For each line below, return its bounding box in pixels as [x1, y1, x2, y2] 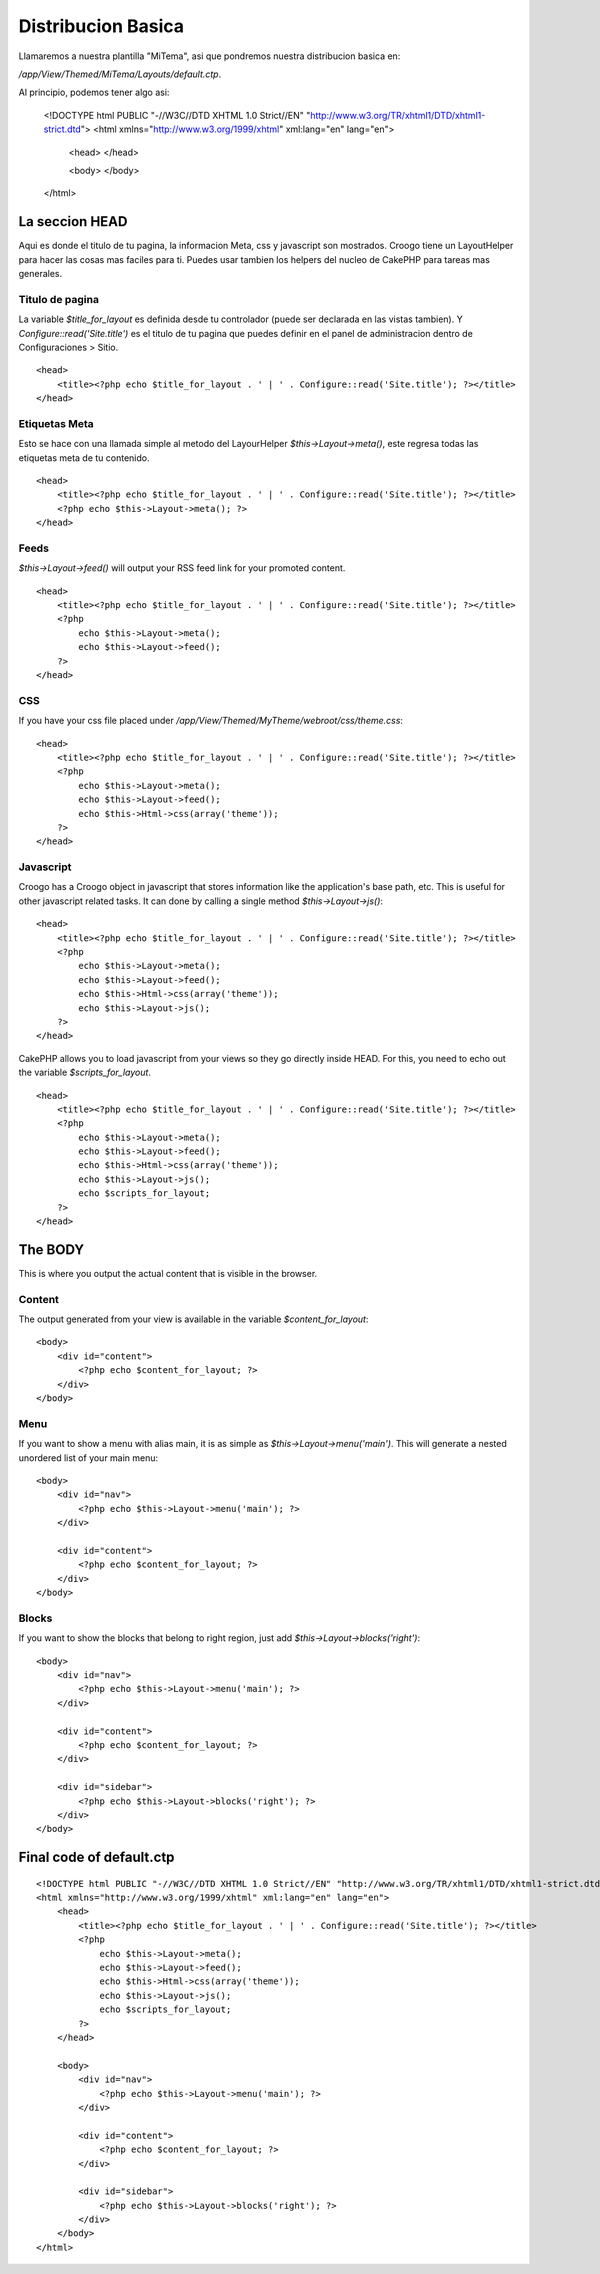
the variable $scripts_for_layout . [18, 1066, 152, 1079]
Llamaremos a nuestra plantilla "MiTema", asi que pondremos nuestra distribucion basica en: [18, 50, 401, 62]
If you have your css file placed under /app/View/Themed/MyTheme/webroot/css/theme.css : [18, 715, 404, 727]
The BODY [18, 1241, 85, 1258]
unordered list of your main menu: [18, 1451, 159, 1464]
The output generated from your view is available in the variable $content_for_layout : [18, 1313, 369, 1325]
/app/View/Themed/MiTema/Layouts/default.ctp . [18, 68, 222, 80]
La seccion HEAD [18, 213, 128, 230]
